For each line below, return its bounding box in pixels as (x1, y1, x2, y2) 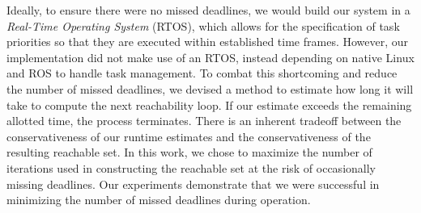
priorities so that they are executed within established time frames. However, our (6, 33, 409, 50)
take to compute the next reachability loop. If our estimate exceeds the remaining (6, 96, 412, 113)
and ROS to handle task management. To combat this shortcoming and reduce (6, 65, 398, 81)
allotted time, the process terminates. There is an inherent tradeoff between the (6, 112, 402, 129)
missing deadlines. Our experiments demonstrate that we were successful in (6, 175, 380, 192)
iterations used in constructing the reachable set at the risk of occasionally (6, 159, 376, 176)
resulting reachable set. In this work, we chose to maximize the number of (6, 144, 372, 161)
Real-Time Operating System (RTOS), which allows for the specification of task (6, 17, 400, 34)
